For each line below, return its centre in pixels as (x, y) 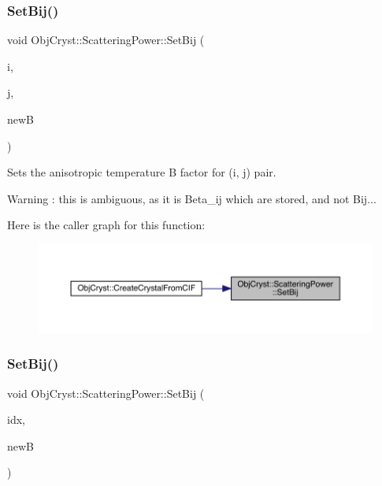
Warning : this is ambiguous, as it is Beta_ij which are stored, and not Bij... (192, 198)
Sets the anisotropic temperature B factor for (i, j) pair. (142, 172)
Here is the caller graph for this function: (106, 225)
